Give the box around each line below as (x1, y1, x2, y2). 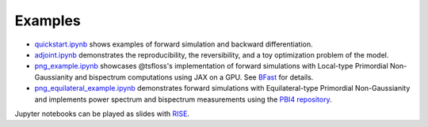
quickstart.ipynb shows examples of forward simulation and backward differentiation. (34, 39, 313, 49)
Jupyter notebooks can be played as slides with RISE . (14, 109, 190, 118)
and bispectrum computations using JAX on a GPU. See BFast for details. (74, 72, 314, 82)
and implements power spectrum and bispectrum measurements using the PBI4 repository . (34, 95, 332, 104)
